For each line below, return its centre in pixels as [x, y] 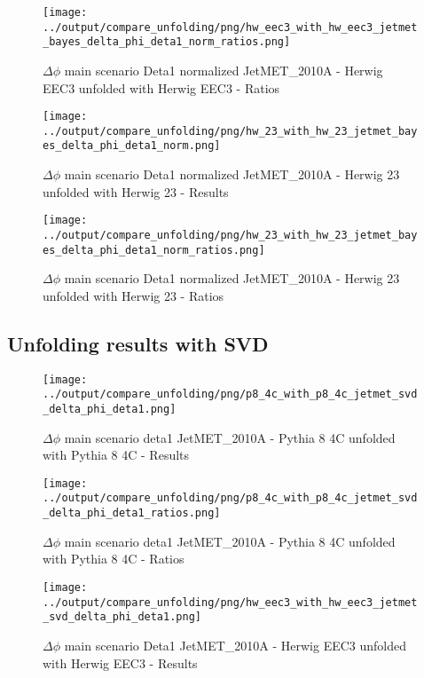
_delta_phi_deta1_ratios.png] [132, 513]
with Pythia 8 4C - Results [116, 455]
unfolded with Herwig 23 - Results [136, 191]
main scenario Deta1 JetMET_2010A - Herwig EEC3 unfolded [236, 645]
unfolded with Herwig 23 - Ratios [133, 295]
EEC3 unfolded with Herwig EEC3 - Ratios [161, 87]
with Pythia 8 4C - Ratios [114, 559]
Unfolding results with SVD [138, 343]
